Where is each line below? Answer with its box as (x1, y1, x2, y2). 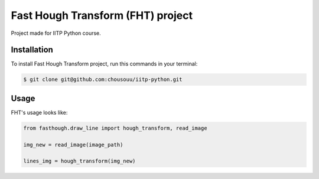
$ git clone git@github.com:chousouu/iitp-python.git (23, 76, 183, 83)
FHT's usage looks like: (11, 109, 68, 116)
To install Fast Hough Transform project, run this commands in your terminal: (11, 60, 198, 67)
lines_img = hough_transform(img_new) (23, 158, 136, 165)
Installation (11, 45, 53, 55)
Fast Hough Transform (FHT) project (11, 9, 193, 22)
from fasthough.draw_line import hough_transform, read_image (23, 125, 207, 131)
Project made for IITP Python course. (11, 30, 102, 37)
